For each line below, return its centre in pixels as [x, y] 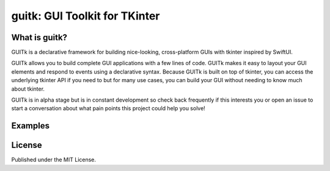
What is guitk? [39, 37]
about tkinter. [28, 89]
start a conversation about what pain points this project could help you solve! [108, 108]
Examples [31, 126]
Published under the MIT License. [54, 160]
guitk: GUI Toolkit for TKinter [86, 16]
